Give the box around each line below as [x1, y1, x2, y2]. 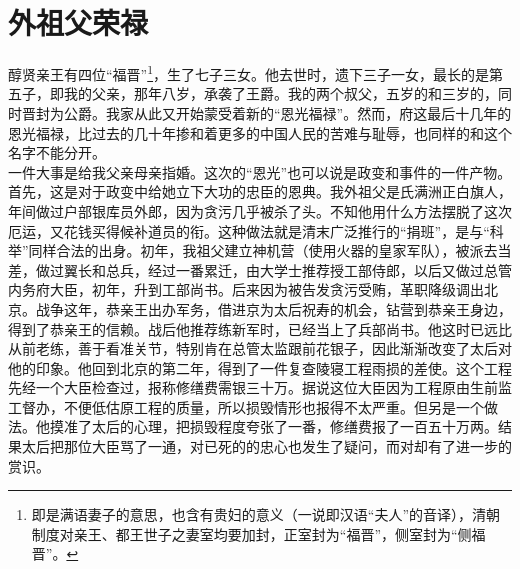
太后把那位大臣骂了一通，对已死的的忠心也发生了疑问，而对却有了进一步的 [21, 436, 512, 457]
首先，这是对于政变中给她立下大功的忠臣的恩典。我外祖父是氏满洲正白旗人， [8, 181, 512, 202]
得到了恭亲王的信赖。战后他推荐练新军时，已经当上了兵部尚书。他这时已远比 [8, 318, 512, 339]
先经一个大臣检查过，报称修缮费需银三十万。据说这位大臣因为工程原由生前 [8, 377, 498, 398]
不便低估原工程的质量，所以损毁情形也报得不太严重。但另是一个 [63, 396, 484, 417]
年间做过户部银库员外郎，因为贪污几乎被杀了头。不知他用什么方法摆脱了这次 [8, 200, 512, 221]
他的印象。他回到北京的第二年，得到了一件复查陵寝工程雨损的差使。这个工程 [8, 357, 512, 378]
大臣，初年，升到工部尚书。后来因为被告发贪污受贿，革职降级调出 [49, 279, 484, 300]
